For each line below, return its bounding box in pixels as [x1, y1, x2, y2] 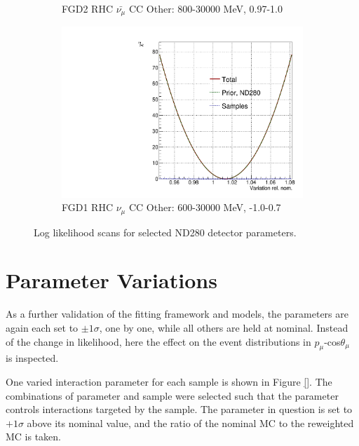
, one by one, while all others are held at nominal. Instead [99, 320, 348, 334]
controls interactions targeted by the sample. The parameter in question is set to [6, 402, 353, 417]
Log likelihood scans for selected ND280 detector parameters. [34, 224, 297, 239]
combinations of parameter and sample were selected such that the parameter [6, 388, 339, 403]
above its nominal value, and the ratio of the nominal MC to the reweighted [27, 415, 354, 430]
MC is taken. [6, 429, 62, 444]
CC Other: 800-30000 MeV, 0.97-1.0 [128, 1, 283, 15]
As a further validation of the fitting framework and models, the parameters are [6, 306, 348, 321]
